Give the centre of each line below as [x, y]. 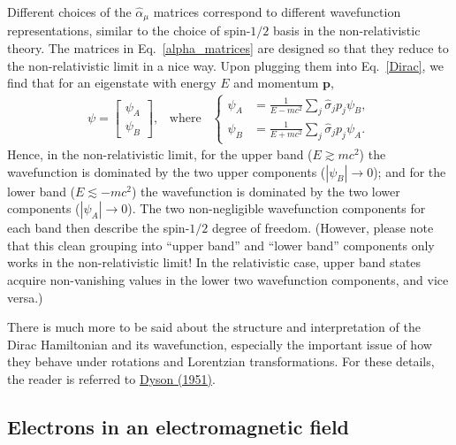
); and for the [410, 171]
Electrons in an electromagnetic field [179, 426]
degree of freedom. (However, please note [323, 228]
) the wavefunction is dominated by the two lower [266, 191]
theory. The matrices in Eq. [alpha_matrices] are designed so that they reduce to [228, 48]
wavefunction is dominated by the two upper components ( [167, 171]
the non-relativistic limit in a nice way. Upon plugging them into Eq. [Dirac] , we [226, 65]
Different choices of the [69, 12]
